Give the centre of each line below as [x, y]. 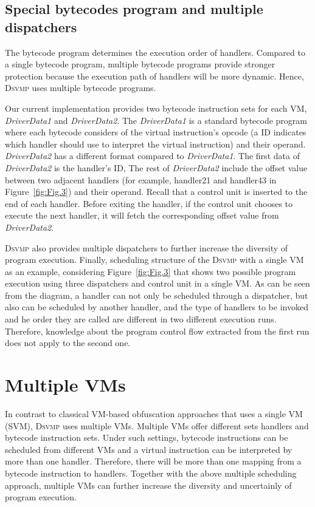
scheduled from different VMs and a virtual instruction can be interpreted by [149, 449]
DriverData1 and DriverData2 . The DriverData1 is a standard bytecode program [156, 120]
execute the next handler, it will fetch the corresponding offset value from [142, 215]
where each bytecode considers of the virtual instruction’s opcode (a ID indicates [156, 132]
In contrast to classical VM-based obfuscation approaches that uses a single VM [154, 413]
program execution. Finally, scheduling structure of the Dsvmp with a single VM [154, 260]
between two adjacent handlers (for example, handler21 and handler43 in [141, 179]
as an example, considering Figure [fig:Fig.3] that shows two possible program [151, 271]
